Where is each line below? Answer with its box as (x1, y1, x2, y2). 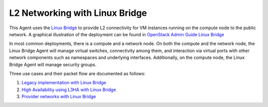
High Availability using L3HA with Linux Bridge (21, 87, 116, 93)
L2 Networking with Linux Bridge (9, 7, 147, 18)
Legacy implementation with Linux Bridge (21, 80, 106, 86)
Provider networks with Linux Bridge (21, 94, 96, 100)
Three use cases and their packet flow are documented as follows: (9, 70, 146, 76)
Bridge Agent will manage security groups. (9, 61, 97, 67)
